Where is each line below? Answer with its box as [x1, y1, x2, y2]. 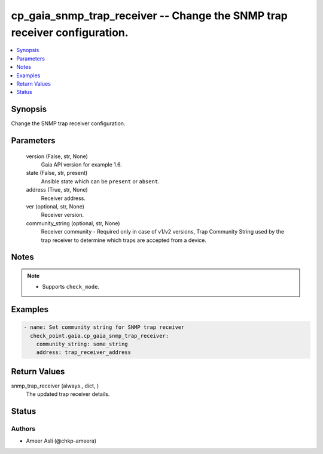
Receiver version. [41, 211, 84, 219]
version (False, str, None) [26, 153, 88, 160]
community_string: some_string [36, 341, 128, 347]
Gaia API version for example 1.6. [41, 161, 122, 168]
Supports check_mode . [42, 283, 100, 290]
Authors [11, 425, 36, 433]
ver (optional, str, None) [26, 202, 85, 210]
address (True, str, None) [26, 186, 88, 193]
